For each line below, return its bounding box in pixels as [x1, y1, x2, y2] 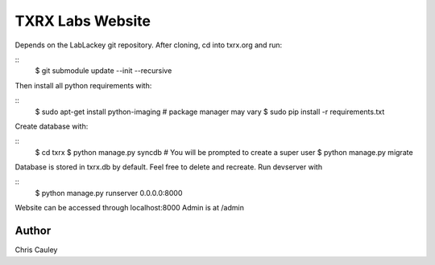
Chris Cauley [14, 245, 58, 255]
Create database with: [14, 121, 89, 131]
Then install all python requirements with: [14, 80, 152, 90]
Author [14, 224, 52, 238]
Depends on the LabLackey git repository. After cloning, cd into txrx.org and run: [14, 40, 283, 50]
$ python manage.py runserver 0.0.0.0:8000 [35, 188, 183, 198]
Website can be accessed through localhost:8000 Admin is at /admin [14, 203, 245, 213]
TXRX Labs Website [14, 12, 151, 30]
